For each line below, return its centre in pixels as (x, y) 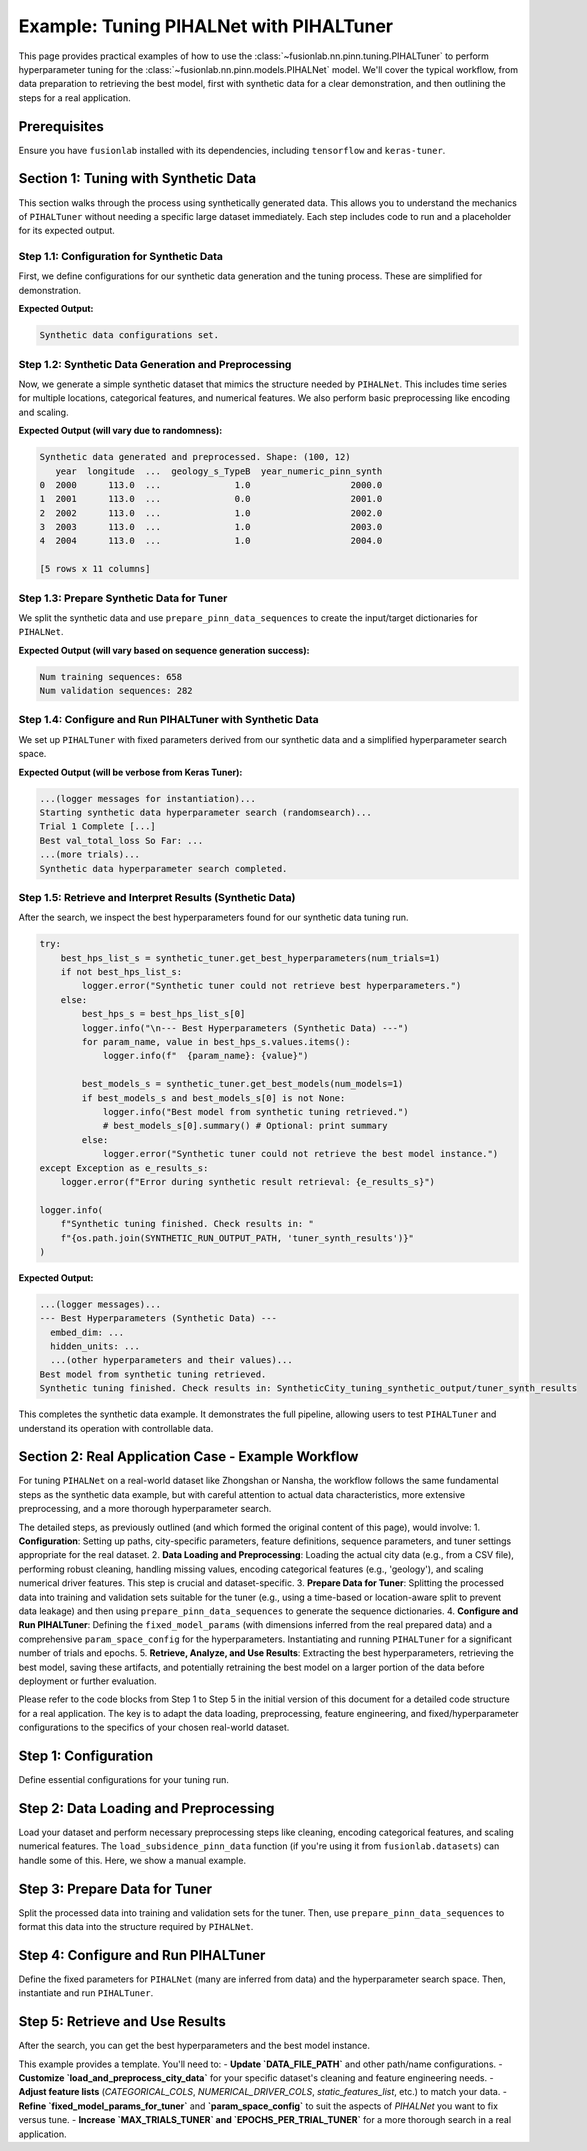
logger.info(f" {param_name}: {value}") (205, 1056)
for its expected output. (66, 231)
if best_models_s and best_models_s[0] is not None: (213, 1098)
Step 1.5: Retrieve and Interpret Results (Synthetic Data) (157, 897)
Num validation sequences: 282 (116, 691)
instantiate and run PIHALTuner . (86, 1993)
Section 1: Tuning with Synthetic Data (137, 178)
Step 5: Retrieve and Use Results (122, 2021)
